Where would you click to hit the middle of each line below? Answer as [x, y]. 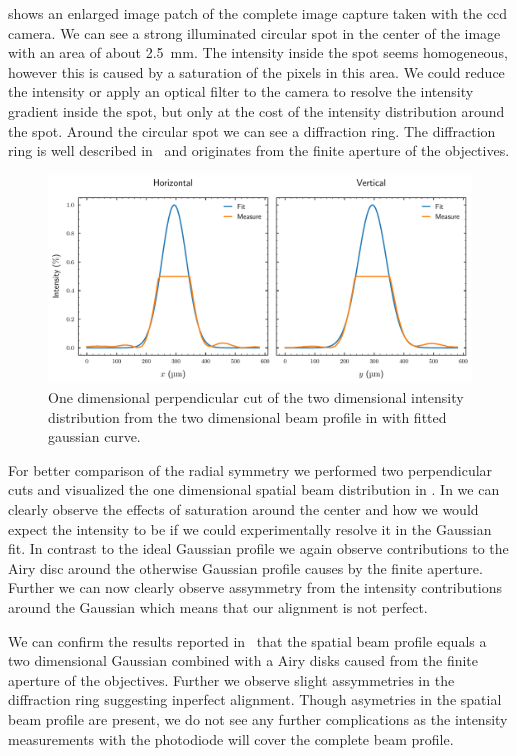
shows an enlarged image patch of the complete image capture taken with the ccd [258, 13]
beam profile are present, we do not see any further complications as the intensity [258, 718]
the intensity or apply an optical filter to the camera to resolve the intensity [241, 91]
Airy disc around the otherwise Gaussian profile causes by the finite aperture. [245, 567]
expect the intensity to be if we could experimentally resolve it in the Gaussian [250, 528]
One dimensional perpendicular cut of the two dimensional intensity [256, 397]
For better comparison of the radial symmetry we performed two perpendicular [250, 469]
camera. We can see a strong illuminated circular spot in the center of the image [254, 32]
